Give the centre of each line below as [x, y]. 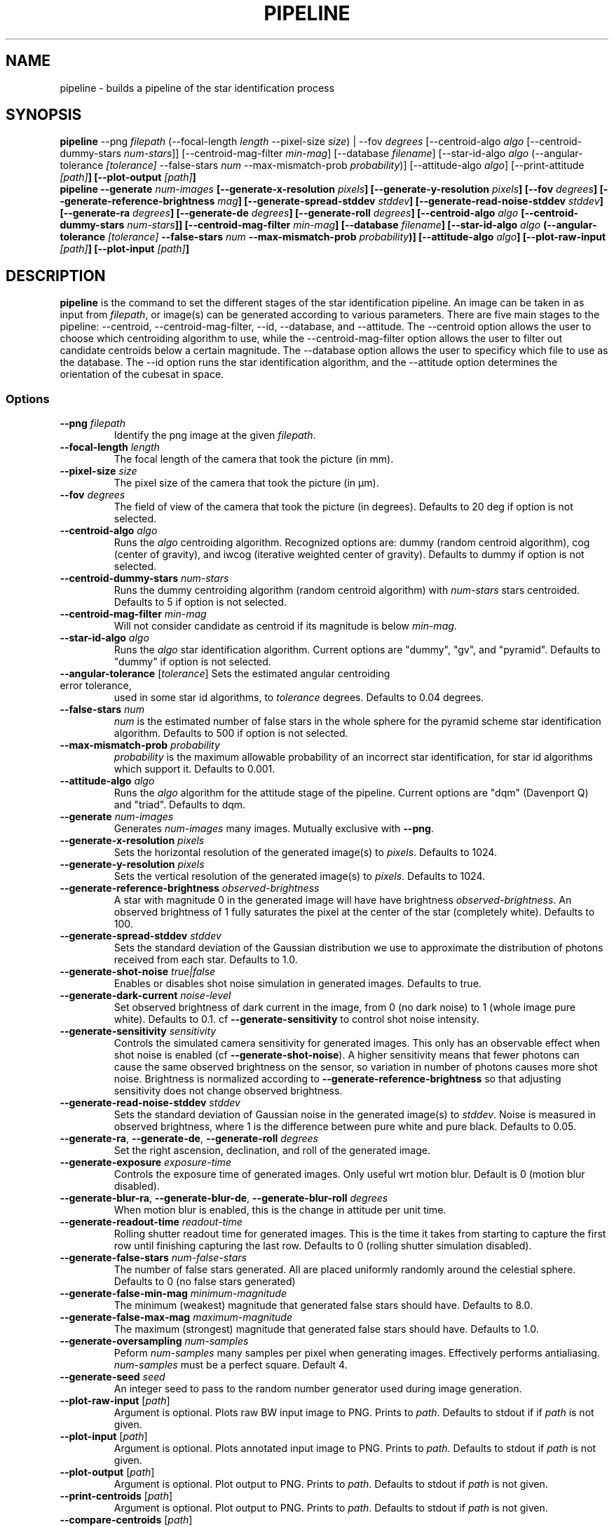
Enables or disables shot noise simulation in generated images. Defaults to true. [298, 984]
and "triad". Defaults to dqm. [180, 805]
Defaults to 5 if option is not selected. [200, 602]
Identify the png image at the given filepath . [215, 435]
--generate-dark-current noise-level [145, 996]
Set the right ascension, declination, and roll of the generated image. [272, 1151]
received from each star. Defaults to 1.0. [206, 960]
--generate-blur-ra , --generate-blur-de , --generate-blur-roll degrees [224, 1198]
